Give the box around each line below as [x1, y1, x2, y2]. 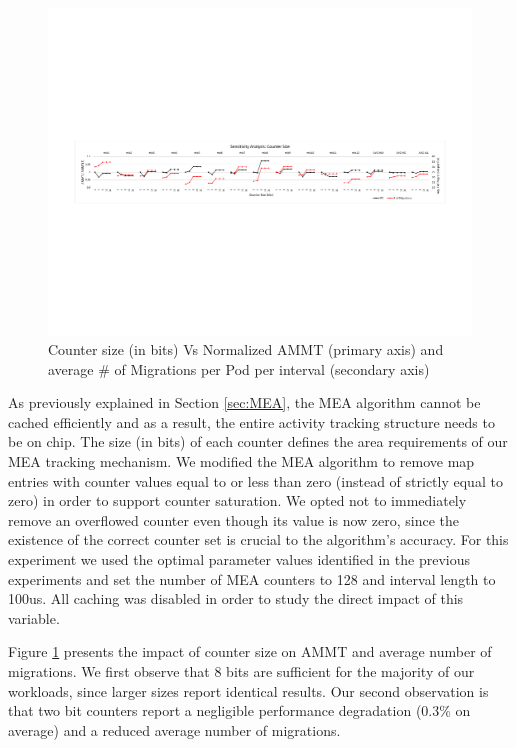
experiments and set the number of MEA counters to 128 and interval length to [8, 568, 496, 589]
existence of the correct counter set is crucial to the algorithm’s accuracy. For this [8, 529, 509, 550]
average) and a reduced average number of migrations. [8, 719, 341, 740]
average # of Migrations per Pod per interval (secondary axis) [48, 358, 430, 379]
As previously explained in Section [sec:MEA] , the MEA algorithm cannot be [8, 392, 481, 413]
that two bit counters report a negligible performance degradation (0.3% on [8, 700, 471, 721]
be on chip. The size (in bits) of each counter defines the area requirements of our [8, 431, 508, 452]
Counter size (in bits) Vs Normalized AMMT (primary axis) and [48, 339, 444, 360]
